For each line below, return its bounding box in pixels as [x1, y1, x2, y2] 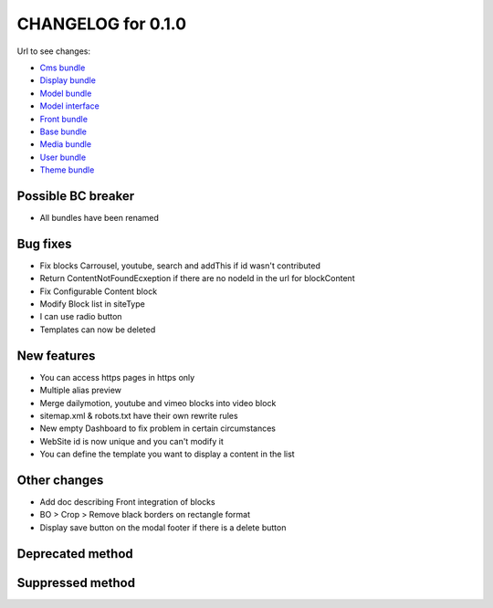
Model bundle [39, 88, 92, 99]
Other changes [16, 472, 104, 487]
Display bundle [39, 75, 96, 86]
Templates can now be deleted [39, 324, 156, 335]
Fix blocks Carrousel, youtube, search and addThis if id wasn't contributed [39, 260, 321, 271]
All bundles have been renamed [39, 212, 160, 223]
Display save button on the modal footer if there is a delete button [39, 521, 287, 533]
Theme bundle [39, 164, 95, 175]
